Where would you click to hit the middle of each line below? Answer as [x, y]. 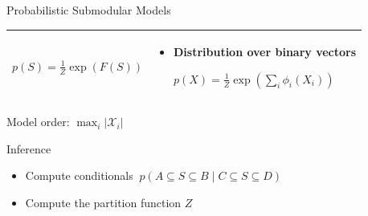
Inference [29, 148]
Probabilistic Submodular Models [89, 10]
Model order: [38, 122]
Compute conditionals [79, 175]
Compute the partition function [103, 202]
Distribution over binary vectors [265, 52]
